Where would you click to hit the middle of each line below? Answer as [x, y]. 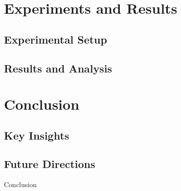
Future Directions [50, 164]
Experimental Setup [56, 39]
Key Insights [37, 135]
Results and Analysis [58, 68]
